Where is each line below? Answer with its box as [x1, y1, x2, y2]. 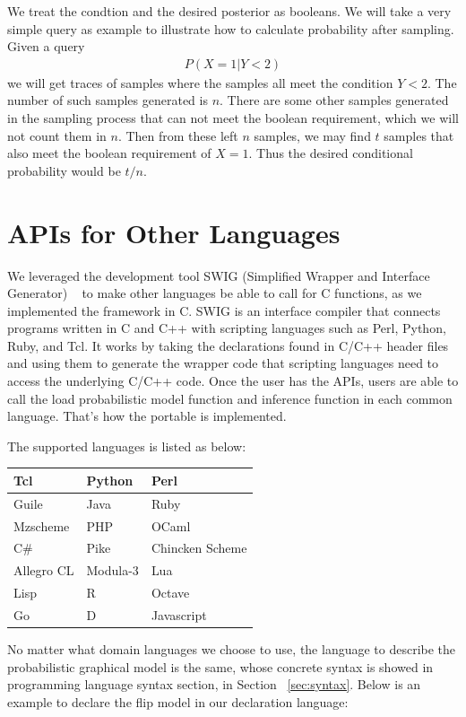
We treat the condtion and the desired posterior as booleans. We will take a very [7, 2, 452, 20]
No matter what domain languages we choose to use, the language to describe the [7, 640, 456, 659]
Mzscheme [13, 516, 70, 535]
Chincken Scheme [151, 538, 247, 557]
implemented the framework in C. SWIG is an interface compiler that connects [7, 301, 441, 319]
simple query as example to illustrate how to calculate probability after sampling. [7, 19, 454, 38]
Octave [151, 583, 190, 602]
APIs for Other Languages [7, 214, 341, 250]
